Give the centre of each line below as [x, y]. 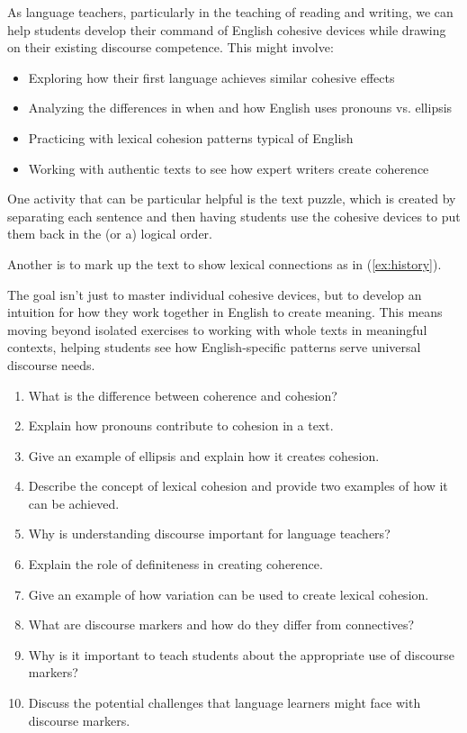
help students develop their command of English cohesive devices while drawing [227, 29]
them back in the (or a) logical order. [110, 234]
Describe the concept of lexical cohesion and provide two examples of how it [238, 486]
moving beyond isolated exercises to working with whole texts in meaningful [217, 329]
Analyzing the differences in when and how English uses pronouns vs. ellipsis [240, 108]
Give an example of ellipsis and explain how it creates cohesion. [204, 455]
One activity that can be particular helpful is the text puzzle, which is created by [232, 199]
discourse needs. [51, 364]
